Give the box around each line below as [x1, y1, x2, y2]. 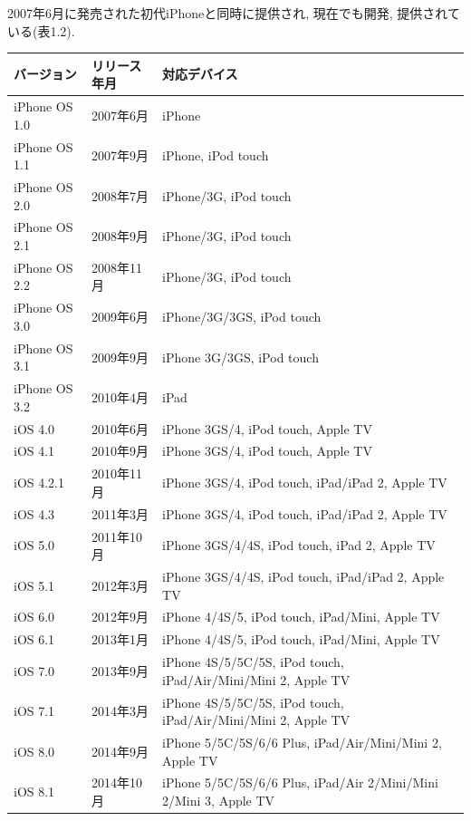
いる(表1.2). [7, 21, 75, 40]
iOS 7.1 [14, 701, 55, 720]
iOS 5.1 [14, 575, 55, 594]
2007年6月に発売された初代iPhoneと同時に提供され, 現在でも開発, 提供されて [7, 4, 460, 22]
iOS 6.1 [14, 630, 55, 649]
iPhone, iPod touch [162, 146, 269, 165]
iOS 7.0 [14, 661, 55, 680]
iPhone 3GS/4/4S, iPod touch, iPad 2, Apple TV [162, 536, 436, 555]
